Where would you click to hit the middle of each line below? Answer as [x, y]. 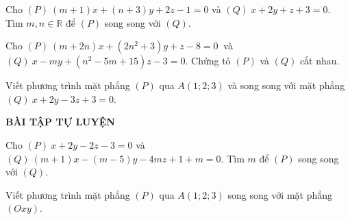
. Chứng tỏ [208, 61]
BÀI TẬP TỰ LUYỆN [60, 122]
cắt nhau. [320, 61]
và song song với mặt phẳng [286, 85]
